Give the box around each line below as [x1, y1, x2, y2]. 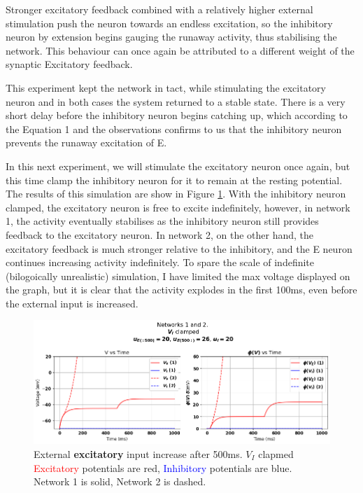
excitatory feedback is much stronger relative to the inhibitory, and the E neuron [6, 241, 353, 256]
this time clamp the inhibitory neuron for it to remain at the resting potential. [6, 172, 343, 187]
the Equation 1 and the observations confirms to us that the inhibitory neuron [6, 121, 342, 136]
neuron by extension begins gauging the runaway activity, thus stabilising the [6, 29, 337, 44]
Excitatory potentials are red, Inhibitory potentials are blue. [34, 460, 292, 475]
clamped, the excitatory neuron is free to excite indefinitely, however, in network [6, 200, 350, 214]
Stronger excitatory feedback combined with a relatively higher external [6, 2, 313, 16]
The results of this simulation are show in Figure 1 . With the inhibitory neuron [6, 186, 346, 201]
